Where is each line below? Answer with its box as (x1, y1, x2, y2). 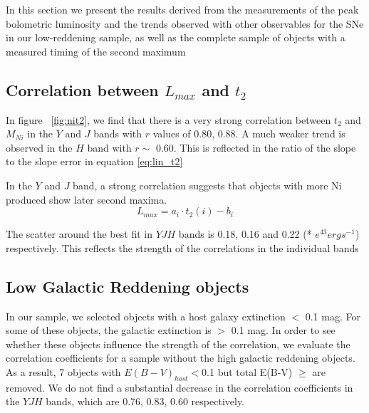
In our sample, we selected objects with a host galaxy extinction (6, 308, 286, 323)
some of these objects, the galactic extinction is (6, 323, 212, 338)
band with (87, 140, 132, 155)
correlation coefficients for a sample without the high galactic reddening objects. (6, 350, 355, 365)
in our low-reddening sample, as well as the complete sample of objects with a (6, 30, 345, 45)
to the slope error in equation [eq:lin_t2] (6, 154, 183, 169)
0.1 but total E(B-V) (202, 364, 293, 379)
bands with (93, 126, 142, 141)
